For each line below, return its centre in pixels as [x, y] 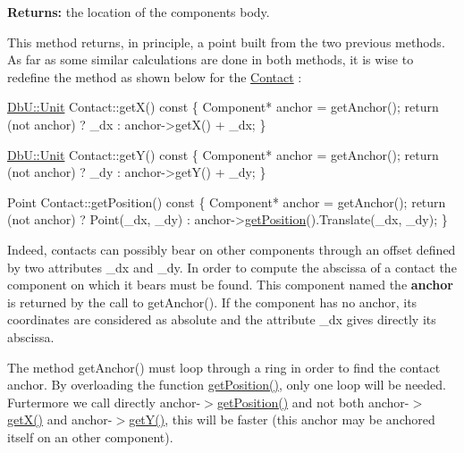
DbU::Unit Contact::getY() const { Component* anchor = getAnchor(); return [223, 154]
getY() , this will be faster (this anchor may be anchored [282, 419]
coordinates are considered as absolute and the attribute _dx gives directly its [222, 319]
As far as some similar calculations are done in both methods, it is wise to [211, 59]
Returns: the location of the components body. [139, 12]
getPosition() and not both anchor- [313, 402]
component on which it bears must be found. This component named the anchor [230, 285]
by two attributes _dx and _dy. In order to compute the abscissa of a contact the [232, 267]
